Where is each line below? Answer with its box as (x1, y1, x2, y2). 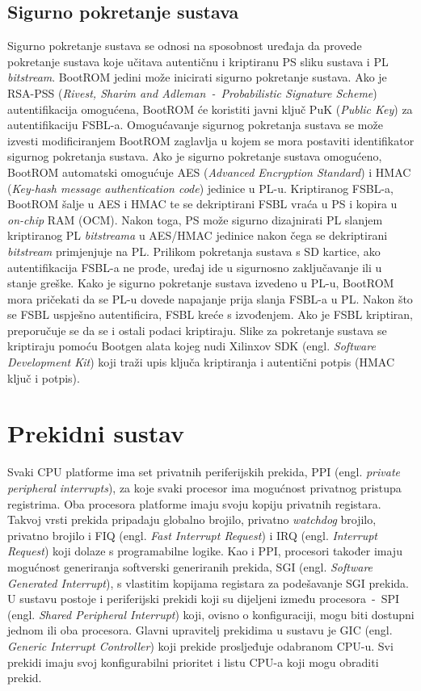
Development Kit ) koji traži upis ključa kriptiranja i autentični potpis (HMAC (7, 354, 394, 371)
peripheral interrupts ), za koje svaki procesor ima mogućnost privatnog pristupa (7, 479, 402, 496)
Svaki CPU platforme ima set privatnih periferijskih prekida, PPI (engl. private (7, 463, 400, 480)
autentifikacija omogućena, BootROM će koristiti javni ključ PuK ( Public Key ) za (7, 100, 413, 117)
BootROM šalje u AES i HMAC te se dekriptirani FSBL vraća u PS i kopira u (7, 195, 398, 212)
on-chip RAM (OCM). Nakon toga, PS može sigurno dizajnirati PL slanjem (7, 211, 383, 228)
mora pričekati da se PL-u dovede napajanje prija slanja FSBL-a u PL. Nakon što (7, 290, 413, 307)
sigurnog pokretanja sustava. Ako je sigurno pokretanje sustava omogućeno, (7, 148, 382, 165)
